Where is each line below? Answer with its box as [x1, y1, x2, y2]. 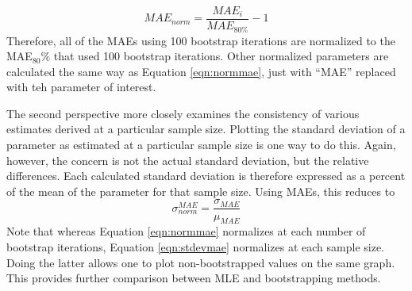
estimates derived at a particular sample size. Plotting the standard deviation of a [6, 121, 406, 137]
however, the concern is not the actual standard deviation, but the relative [6, 151, 369, 168]
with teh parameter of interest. [6, 78, 156, 95]
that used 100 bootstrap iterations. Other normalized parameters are [53, 48, 389, 64]
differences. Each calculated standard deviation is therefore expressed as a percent [6, 167, 406, 184]
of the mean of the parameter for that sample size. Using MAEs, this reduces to [6, 182, 395, 199]
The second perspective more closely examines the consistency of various [6, 105, 360, 121]
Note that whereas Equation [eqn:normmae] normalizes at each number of [6, 223, 366, 239]
